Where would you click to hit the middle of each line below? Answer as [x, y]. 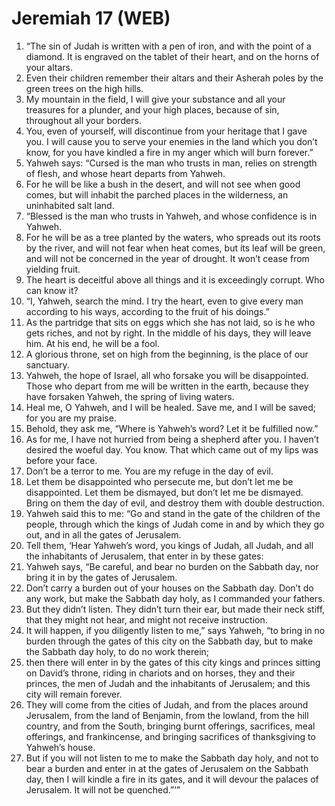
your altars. [49, 67]
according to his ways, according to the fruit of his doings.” [147, 311]
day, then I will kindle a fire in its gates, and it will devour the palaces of [172, 779]
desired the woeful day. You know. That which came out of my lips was [172, 449]
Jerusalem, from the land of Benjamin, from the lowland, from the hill [167, 715]
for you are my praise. [71, 418]
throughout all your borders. [83, 120]
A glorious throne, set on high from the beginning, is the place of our [167, 354]
